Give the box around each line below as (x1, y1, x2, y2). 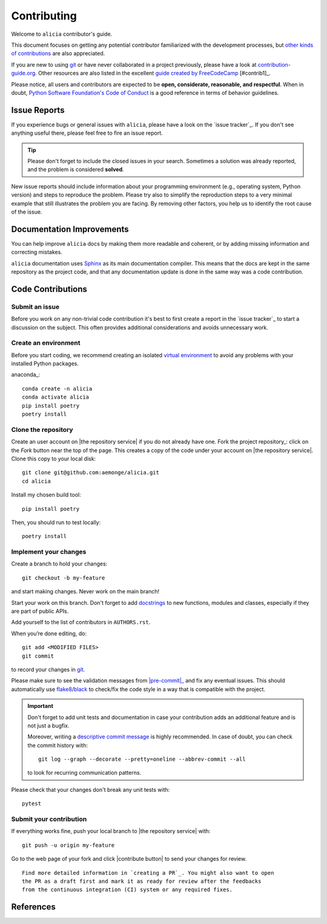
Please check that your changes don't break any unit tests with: (11, 786, 170, 793)
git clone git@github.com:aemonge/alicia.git (22, 469, 160, 476)
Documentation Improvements (11, 224, 130, 234)
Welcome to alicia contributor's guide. (11, 30, 113, 38)
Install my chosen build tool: (11, 491, 81, 499)
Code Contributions (11, 284, 88, 294)
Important (27, 703, 54, 710)
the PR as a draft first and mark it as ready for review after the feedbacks (22, 877, 262, 885)
